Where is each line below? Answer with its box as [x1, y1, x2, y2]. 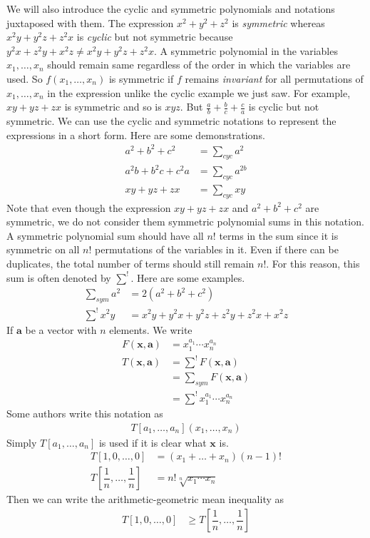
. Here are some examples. [130, 270, 245, 285]
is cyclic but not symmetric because [76, 29, 233, 44]
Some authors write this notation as [6, 406, 163, 421]
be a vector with [25, 322, 97, 337]
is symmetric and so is [64, 99, 162, 114]
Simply [6, 435, 37, 450]
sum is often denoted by [6, 270, 111, 285]
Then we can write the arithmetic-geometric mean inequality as [6, 492, 284, 507]
